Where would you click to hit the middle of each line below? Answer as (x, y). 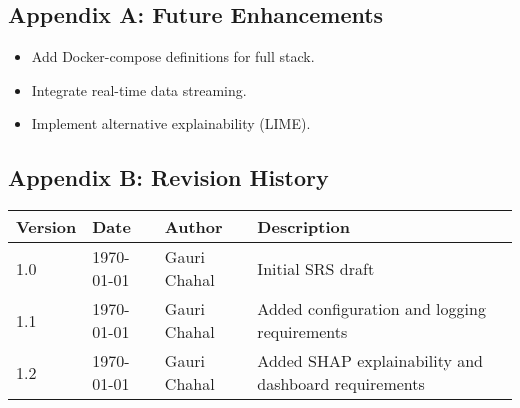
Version (46, 227)
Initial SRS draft (316, 268)
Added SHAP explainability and (370, 361)
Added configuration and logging (371, 309)
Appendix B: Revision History (168, 177)
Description (303, 227)
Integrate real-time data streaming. (139, 89)
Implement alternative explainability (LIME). (171, 123)
